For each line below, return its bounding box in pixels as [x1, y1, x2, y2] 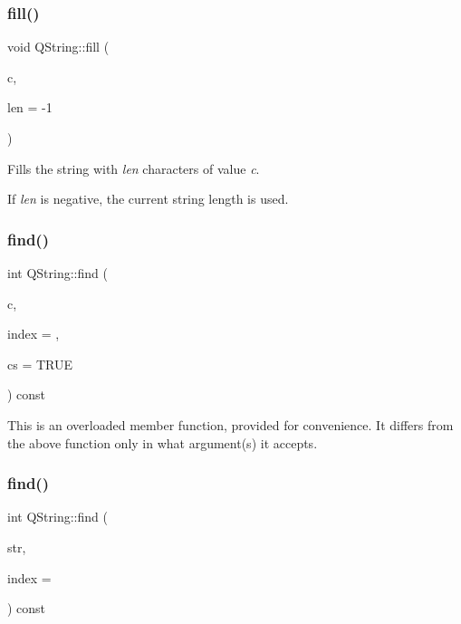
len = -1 [7, 98, 53, 117]
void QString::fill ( [7, 37, 110, 56]
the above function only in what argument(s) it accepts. [7, 433, 318, 452]
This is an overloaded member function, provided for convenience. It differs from [7, 415, 454, 434]
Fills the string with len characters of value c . [7, 158, 260, 178]
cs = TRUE [7, 354, 73, 373]
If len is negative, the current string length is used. [7, 189, 289, 208]
